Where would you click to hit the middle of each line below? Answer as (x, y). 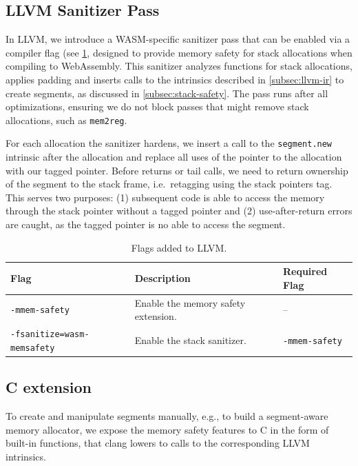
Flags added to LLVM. (179, 247)
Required (305, 271)
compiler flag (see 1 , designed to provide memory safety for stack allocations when (179, 52)
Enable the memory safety (190, 302)
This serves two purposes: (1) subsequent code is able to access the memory (165, 197)
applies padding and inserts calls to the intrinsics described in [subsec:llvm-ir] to (175, 79)
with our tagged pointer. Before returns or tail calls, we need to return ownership (177, 170)
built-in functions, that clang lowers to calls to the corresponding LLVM (158, 443)
